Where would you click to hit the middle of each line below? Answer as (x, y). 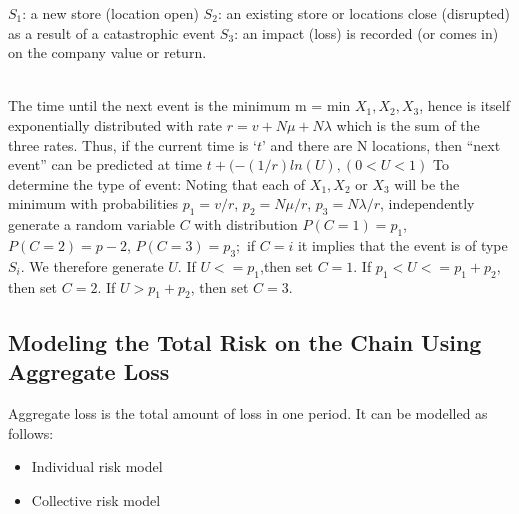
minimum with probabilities (93, 203)
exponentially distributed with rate (115, 124)
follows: (31, 432)
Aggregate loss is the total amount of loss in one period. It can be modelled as (248, 412)
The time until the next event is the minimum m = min (179, 105)
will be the (427, 183)
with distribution (246, 224)
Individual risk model (97, 466)
